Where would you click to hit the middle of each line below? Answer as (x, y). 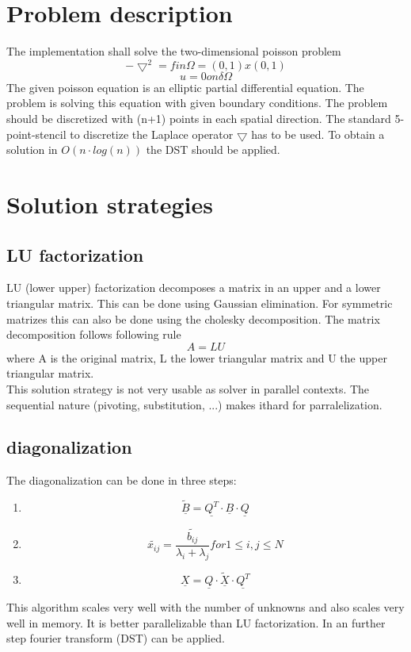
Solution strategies (110, 203)
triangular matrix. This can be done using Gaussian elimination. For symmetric (200, 303)
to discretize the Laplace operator (152, 134)
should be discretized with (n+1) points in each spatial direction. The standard (199, 118)
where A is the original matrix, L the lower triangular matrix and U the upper (197, 357)
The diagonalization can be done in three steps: (122, 480)
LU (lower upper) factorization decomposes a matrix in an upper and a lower (194, 288)
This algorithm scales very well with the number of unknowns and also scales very (205, 607)
